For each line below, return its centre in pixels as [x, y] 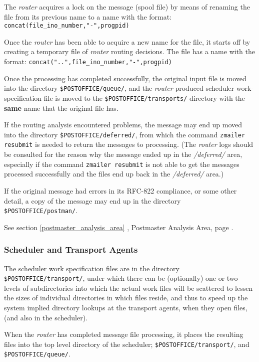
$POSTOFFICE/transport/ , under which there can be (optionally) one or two [121, 278]
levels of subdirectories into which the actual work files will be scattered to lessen [128, 288]
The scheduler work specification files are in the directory [92, 268]
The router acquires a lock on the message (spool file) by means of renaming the [127, 7]
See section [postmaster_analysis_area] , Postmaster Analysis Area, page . [119, 227]
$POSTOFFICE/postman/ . [41, 210]
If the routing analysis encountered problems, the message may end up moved [123, 125]
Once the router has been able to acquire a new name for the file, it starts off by [127, 41]
